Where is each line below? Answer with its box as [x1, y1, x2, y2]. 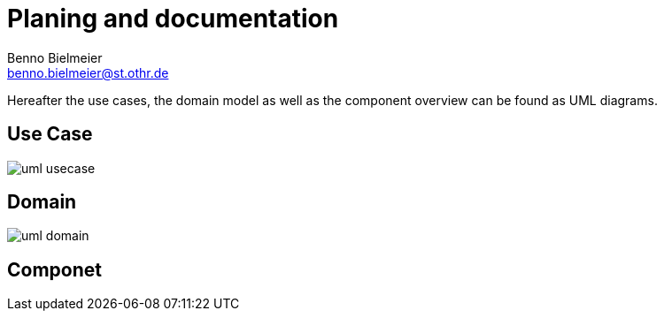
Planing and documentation [7, 4, 339, 34]
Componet [7, 258, 102, 281]
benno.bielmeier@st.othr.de [7, 64, 169, 80]
